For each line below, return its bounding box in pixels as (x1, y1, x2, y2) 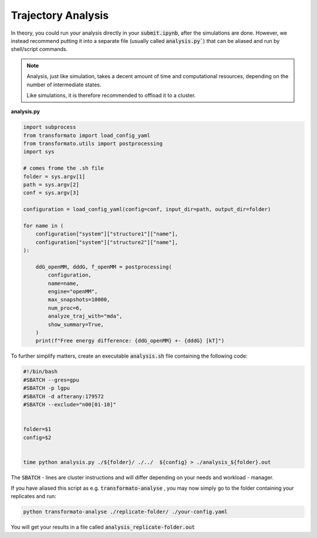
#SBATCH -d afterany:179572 (23, 393, 104, 399)
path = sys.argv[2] (23, 181, 79, 188)
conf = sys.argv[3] (23, 190, 79, 196)
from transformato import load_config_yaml (23, 132, 151, 139)
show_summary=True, (48, 321, 104, 328)
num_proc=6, (48, 304, 82, 311)
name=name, (48, 280, 79, 287)
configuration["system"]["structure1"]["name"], (35, 231, 178, 237)
